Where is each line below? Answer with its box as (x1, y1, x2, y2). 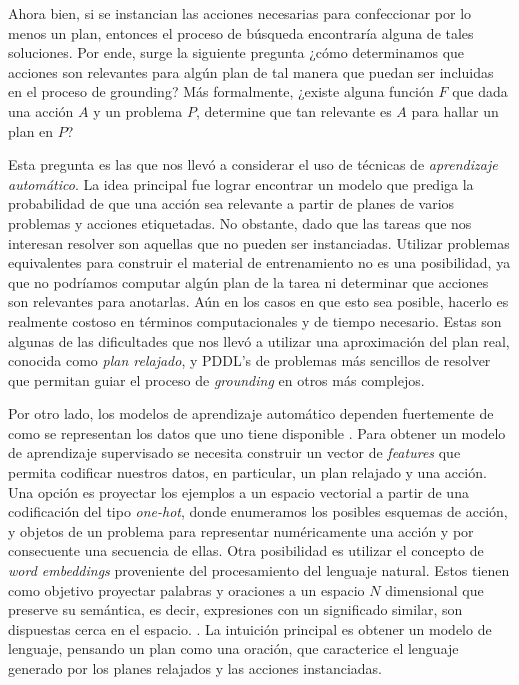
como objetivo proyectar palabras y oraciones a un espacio (8, 579, 365, 600)
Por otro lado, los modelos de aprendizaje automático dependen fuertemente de (8, 403, 494, 424)
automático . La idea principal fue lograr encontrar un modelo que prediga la (8, 173, 474, 194)
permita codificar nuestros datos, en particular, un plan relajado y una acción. (8, 462, 487, 483)
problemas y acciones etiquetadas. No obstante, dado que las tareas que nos (8, 212, 472, 233)
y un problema (93, 100, 183, 121)
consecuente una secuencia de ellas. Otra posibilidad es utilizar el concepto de (8, 540, 484, 561)
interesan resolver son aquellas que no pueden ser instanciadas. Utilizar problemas (8, 232, 510, 253)
